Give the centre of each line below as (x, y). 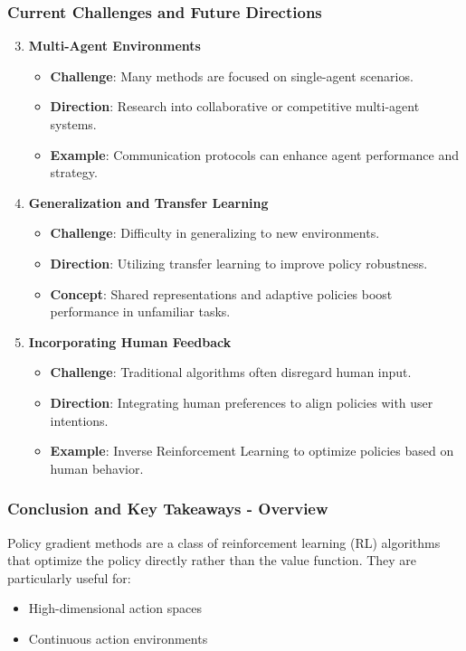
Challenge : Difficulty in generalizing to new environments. (215, 233)
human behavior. (97, 468)
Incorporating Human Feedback (130, 341)
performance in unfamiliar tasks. (140, 311)
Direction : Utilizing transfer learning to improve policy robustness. (239, 263)
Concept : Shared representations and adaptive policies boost (221, 293)
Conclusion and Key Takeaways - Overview (168, 509)
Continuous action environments (118, 638)
